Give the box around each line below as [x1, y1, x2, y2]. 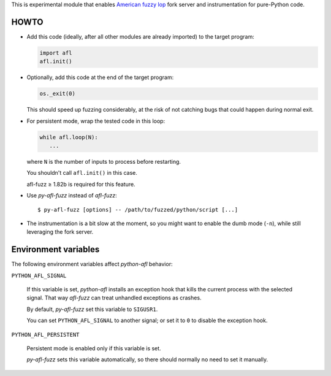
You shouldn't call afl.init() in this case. [26, 169, 138, 177]
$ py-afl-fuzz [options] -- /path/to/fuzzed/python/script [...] [37, 206, 238, 213]
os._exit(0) [39, 90, 76, 98]
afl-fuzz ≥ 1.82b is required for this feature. [26, 180, 135, 188]
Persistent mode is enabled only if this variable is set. [26, 344, 162, 352]
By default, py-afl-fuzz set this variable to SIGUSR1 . [26, 305, 158, 313]
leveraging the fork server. [26, 228, 94, 236]
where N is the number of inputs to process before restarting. [26, 158, 181, 165]
